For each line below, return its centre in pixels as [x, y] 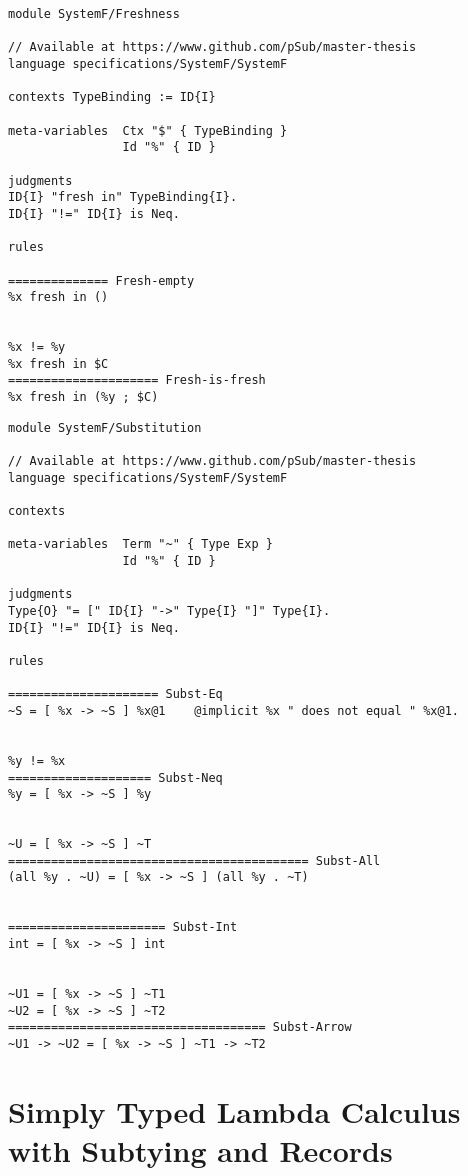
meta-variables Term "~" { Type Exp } [140, 544]
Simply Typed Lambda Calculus [234, 1110]
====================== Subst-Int [123, 927]
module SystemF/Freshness [94, 14]
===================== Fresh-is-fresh [137, 380]
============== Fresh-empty [101, 280]
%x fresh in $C [58, 363]
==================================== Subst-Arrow [180, 1027]
